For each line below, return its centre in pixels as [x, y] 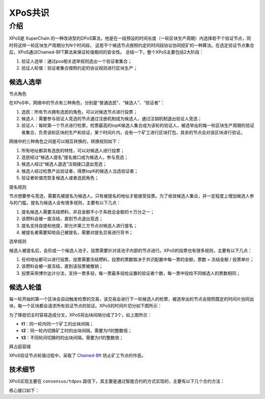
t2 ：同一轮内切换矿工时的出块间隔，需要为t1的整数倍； [77, 331]
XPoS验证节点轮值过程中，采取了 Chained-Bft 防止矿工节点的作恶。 [78, 355]
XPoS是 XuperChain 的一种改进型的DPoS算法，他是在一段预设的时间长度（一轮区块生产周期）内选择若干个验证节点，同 [130, 38]
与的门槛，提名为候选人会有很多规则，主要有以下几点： [65, 203]
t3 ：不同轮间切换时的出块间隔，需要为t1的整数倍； [72, 337]
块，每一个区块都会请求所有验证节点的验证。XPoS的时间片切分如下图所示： [85, 306]
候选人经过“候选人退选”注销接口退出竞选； [64, 164]
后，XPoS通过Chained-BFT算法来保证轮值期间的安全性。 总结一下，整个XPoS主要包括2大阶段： [106, 52]
